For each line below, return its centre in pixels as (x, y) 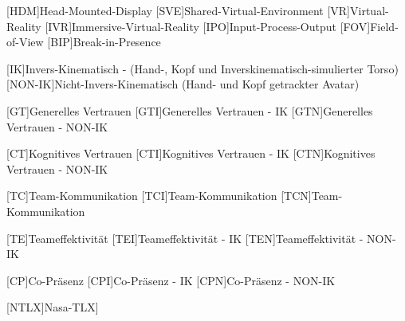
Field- (384, 26)
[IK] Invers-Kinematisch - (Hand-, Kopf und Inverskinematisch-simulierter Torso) (202, 68)
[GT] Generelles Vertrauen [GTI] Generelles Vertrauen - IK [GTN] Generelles (190, 110)
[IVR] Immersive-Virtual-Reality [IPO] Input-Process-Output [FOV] (208, 26)
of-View (25, 42)
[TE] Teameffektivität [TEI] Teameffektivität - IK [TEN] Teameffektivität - (185, 238)
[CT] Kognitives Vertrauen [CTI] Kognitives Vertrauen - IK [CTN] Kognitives (191, 153)
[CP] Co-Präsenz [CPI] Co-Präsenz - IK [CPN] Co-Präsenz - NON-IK (171, 280)
